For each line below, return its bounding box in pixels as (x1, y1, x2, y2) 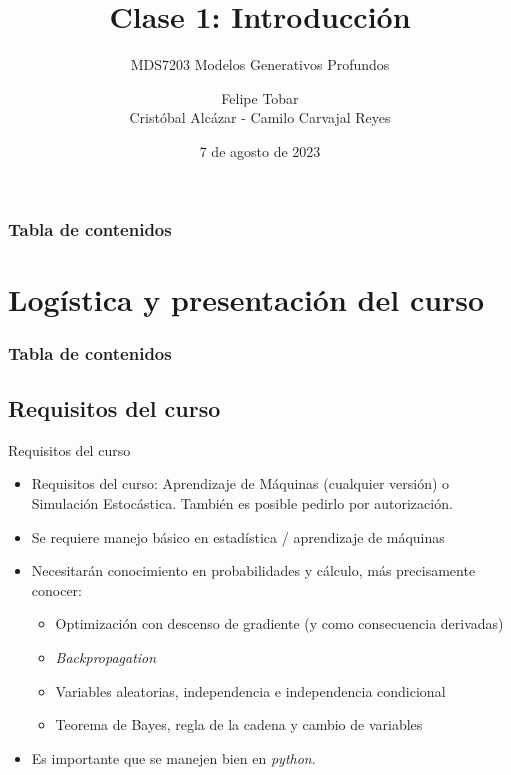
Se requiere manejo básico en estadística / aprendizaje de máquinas (31, 526, 445, 547)
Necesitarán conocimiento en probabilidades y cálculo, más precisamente (31, 560, 476, 581)
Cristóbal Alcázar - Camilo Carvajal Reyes (129, 107, 391, 128)
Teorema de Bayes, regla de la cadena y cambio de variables (55, 714, 423, 735)
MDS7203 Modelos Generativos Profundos (130, 54, 390, 75)
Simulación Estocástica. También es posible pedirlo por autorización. (31, 493, 453, 514)
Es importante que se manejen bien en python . (31, 747, 316, 768)
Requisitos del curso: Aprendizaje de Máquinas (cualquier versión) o (31, 473, 450, 494)
